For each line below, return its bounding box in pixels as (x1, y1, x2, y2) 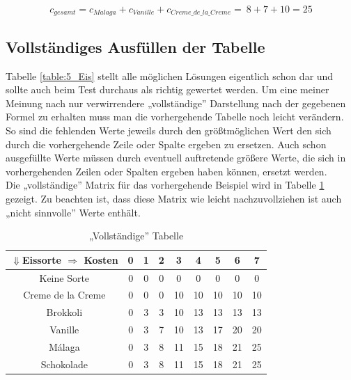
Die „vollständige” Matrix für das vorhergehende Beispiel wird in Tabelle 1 (6, 177, 325, 192)
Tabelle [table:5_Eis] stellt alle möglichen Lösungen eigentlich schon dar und (6, 68, 334, 83)
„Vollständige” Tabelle (88, 228, 184, 243)
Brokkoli (46, 305, 83, 319)
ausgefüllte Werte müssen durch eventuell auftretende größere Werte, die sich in (6, 150, 346, 165)
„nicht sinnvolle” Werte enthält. (6, 205, 141, 219)
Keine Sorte (39, 270, 90, 285)
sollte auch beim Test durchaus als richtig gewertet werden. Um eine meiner (6, 82, 329, 97)
